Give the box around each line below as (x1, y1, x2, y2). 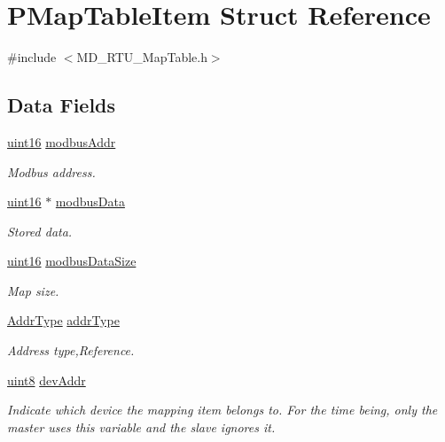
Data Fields (7, 91, 116, 119)
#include (7, 48, 57, 66)
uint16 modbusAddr (7, 132, 116, 151)
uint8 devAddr (7, 370, 86, 389)
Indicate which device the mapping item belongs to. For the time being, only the (7, 400, 438, 419)
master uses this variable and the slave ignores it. (7, 417, 276, 436)
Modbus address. (7, 162, 96, 181)
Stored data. (7, 221, 73, 240)
